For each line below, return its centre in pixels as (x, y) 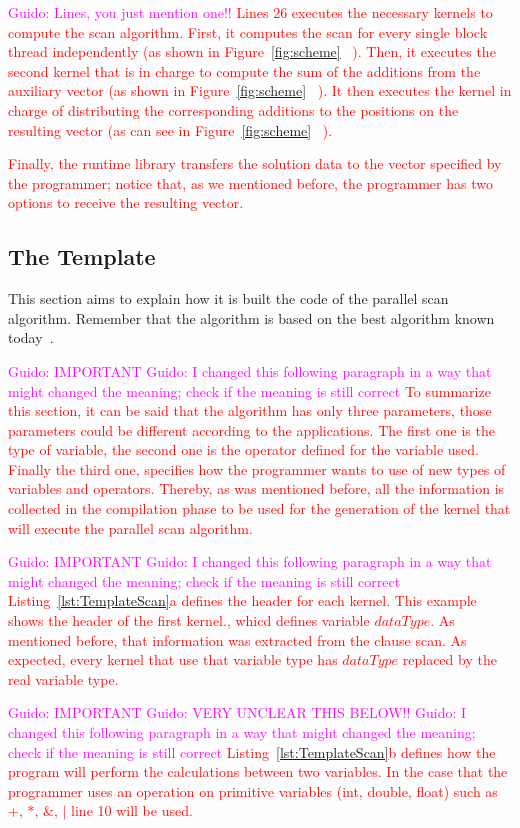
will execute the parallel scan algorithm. (130, 527)
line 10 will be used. (132, 810)
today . (31, 337)
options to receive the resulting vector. (126, 202)
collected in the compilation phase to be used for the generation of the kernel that (259, 508)
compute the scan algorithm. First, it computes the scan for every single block (248, 31)
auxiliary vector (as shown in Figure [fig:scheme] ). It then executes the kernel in (260, 90)
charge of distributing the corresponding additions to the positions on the (233, 109)
